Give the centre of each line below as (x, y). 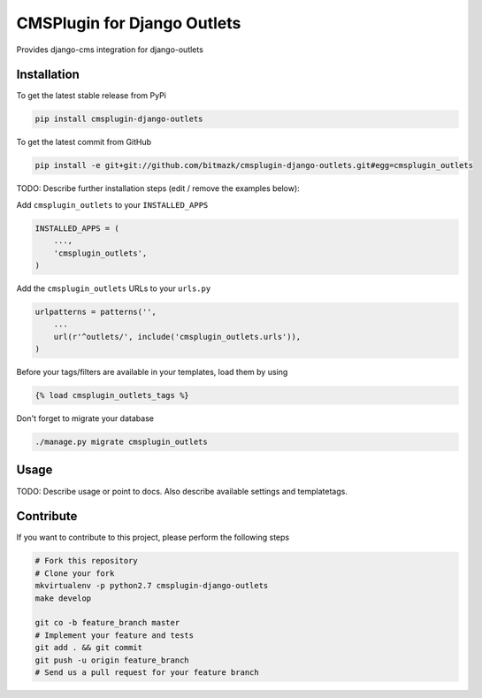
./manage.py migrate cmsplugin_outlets (121, 442)
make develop (63, 598)
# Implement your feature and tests (115, 635)
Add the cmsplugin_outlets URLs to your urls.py (114, 288)
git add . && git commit (89, 648)
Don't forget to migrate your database (85, 418)
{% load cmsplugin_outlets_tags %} (112, 395)
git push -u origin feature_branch (112, 660)
